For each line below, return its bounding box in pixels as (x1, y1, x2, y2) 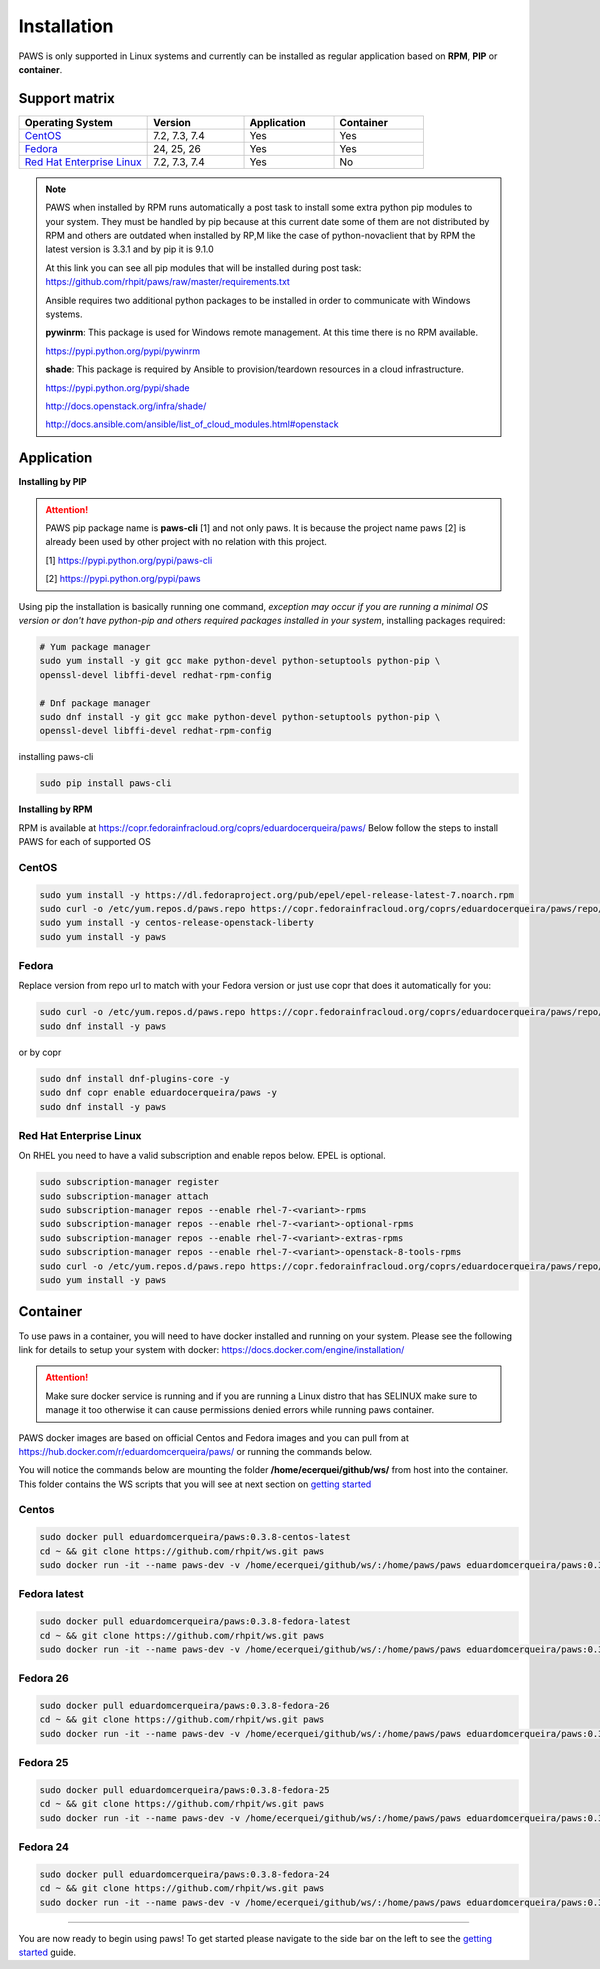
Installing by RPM (18, 803, 93, 815)
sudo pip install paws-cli (39, 778, 172, 789)
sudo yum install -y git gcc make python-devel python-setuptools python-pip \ (39, 655, 441, 667)
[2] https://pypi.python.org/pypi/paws (45, 573, 201, 585)
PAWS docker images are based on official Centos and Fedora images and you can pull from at (18, 1431, 410, 1444)
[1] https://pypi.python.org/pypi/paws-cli (45, 554, 213, 566)
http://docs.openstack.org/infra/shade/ (45, 400, 207, 412)
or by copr (18, 1046, 62, 1058)
